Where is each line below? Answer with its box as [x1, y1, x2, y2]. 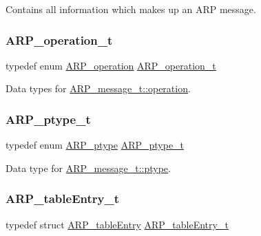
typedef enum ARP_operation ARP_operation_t [6, 58, 216, 72]
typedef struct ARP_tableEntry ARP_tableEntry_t [6, 217, 229, 231]
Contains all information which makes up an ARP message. [6, 2, 256, 16]
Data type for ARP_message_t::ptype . [6, 160, 171, 175]
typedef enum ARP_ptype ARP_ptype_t [6, 138, 185, 152]
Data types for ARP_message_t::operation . [6, 81, 191, 96]
